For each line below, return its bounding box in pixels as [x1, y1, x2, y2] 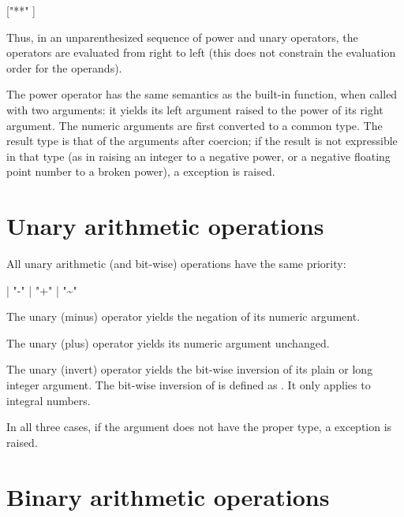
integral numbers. [6, 392, 91, 408]
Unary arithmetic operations [6, 210, 324, 242]
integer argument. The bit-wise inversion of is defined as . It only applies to [6, 377, 371, 393]
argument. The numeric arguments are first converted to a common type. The [6, 117, 383, 133]
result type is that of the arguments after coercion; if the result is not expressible [6, 132, 398, 149]
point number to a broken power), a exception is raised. [6, 163, 275, 180]
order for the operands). [6, 59, 122, 76]
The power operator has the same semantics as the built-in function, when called [6, 86, 398, 102]
